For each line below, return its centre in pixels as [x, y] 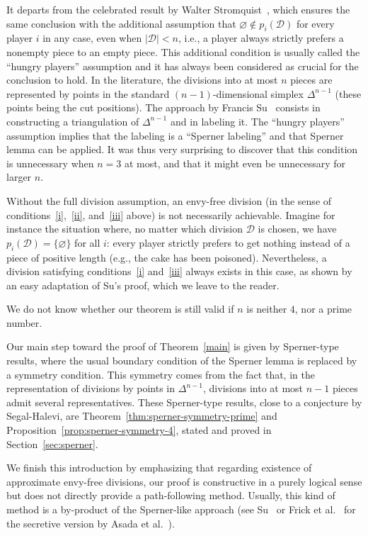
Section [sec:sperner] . [52, 443]
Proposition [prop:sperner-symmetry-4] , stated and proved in [139, 430]
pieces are [311, 80]
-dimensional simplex [258, 93]
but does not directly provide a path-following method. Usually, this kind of [171, 495]
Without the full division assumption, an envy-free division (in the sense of [169, 200]
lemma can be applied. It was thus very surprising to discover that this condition [182, 149]
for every [315, 23]
